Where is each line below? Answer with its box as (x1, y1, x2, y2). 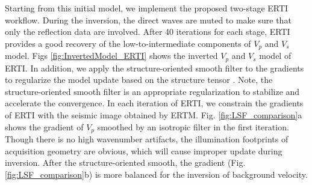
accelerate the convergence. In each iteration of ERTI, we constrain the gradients (5, 97, 304, 109)
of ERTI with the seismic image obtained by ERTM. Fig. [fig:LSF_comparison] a (5, 109, 302, 121)
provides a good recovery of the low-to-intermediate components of (5, 37, 251, 49)
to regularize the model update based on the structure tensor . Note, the (5, 73, 273, 86)
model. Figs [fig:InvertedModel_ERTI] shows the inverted (5, 49, 218, 62)
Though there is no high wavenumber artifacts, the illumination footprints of (5, 133, 289, 145)
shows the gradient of (5, 120, 84, 133)
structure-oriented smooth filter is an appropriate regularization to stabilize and (5, 85, 300, 97)
